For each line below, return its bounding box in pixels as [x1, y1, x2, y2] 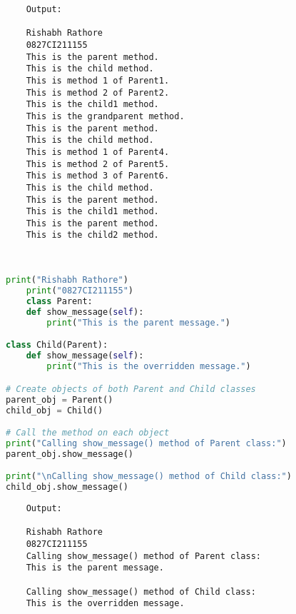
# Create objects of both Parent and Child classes [6, 383, 256, 394]
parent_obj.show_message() [6, 448, 133, 459]
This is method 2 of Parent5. [26, 158, 170, 169]
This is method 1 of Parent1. [26, 75, 170, 86]
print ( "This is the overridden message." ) [46, 361, 251, 372]
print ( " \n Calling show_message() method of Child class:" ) [6, 471, 292, 482]
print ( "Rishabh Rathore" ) [6, 275, 128, 286]
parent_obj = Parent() [6, 394, 113, 405]
